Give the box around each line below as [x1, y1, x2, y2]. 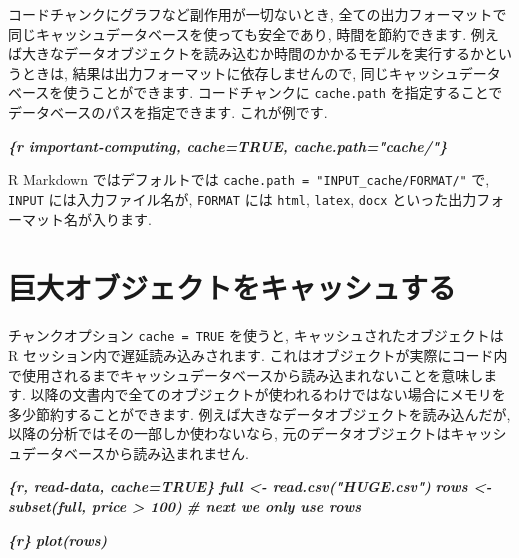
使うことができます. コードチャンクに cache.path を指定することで [63, 82, 503, 103]
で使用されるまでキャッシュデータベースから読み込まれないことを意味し [8, 364, 484, 385]
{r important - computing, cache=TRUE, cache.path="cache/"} [8, 135, 448, 156]
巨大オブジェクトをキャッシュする [8, 267, 457, 308]
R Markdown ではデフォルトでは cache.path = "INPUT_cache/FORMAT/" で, [8, 169, 490, 190]
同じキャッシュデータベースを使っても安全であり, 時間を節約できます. [8, 23, 467, 44]
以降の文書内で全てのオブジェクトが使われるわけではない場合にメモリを [30, 384, 506, 405]
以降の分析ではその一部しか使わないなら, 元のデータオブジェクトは [8, 423, 451, 444]
